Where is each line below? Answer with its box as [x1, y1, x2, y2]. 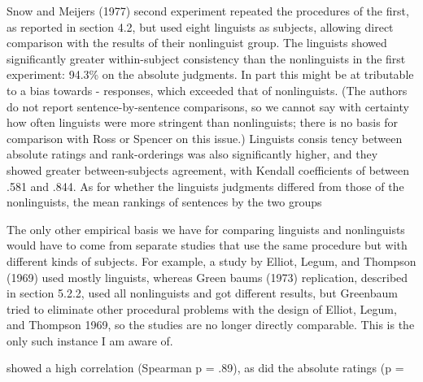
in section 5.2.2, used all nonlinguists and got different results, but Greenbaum [7, 284, 398, 302]
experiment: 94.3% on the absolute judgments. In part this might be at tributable [7, 66, 414, 83]
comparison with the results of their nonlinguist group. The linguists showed [7, 34, 387, 51]
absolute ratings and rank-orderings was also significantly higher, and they [7, 145, 378, 163]
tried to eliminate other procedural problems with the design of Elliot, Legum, [7, 300, 397, 317]
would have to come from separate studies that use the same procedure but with [7, 237, 408, 254]
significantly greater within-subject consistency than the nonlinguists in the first [7, 50, 406, 67]
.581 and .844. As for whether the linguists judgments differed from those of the [7, 177, 404, 194]
